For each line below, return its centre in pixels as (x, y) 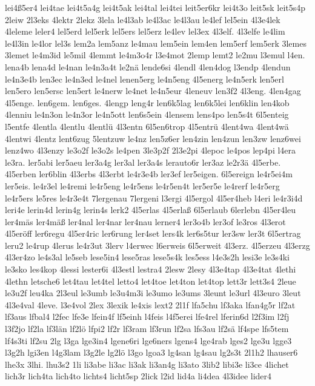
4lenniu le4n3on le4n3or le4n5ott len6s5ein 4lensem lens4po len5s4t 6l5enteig (147, 114)
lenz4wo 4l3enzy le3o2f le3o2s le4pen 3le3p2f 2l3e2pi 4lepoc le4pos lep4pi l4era (151, 150)
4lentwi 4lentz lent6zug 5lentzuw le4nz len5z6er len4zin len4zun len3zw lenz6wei (153, 138)
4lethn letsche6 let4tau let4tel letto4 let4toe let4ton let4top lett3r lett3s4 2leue (151, 281)
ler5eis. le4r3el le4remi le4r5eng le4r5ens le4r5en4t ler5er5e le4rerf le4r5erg (142, 185)
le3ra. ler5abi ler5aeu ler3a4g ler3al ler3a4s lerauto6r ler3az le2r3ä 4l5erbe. (143, 162)
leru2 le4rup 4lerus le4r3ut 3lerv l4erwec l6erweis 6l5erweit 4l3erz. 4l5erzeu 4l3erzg (157, 245)
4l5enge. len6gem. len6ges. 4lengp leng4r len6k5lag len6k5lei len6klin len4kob (147, 102)
